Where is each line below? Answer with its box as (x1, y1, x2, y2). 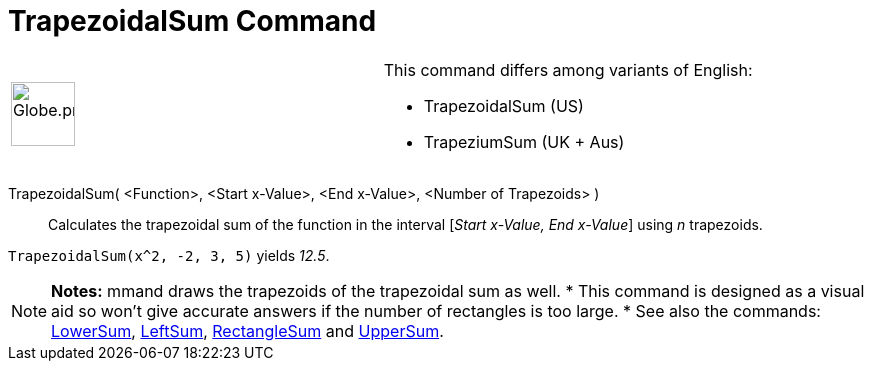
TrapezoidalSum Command (8, 4, 377, 38)
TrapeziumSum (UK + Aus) (423, 131, 625, 152)
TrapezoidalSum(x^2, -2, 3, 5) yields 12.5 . (8, 246, 330, 264)
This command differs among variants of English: (383, 59, 753, 80)
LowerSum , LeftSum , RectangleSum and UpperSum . (51, 320, 444, 341)
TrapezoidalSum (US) (423, 95, 584, 116)
